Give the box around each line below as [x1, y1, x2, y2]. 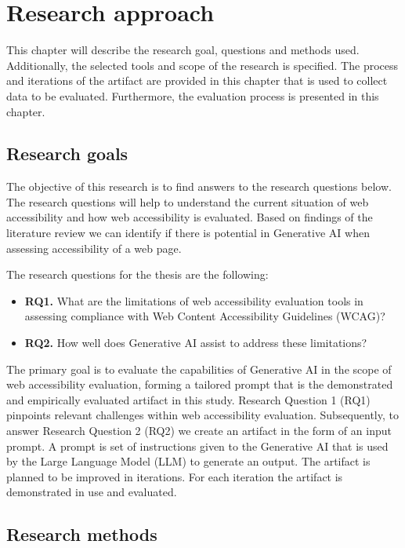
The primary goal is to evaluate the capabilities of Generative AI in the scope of [6, 360, 392, 377]
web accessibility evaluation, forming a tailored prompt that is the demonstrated [6, 376, 393, 393]
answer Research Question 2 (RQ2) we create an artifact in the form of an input [6, 422, 392, 439]
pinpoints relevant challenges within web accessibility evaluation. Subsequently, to [6, 407, 399, 423]
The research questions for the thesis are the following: [6, 266, 269, 283]
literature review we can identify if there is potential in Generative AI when [6, 225, 370, 241]
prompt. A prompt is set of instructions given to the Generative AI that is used [6, 437, 389, 454]
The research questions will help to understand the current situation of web [6, 193, 369, 210]
